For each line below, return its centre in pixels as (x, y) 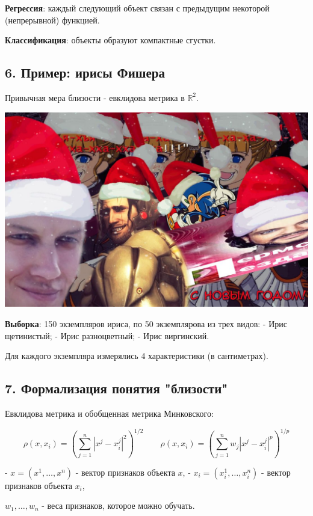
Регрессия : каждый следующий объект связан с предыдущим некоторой (137, 8)
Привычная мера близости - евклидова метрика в (95, 97)
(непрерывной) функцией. (52, 20)
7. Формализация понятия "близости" (116, 388)
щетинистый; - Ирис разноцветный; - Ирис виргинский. (107, 335)
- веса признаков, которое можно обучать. (118, 505)
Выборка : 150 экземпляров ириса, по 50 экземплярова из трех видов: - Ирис (146, 324)
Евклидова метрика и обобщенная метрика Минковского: (109, 413)
